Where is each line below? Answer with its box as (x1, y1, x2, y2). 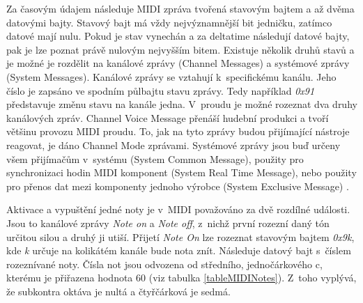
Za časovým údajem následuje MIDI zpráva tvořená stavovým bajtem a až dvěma (6, 1, 355, 15)
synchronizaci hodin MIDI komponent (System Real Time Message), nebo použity (6, 165, 357, 180)
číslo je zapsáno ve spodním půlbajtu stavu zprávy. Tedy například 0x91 (6, 83, 315, 98)
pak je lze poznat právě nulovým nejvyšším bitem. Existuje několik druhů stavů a (6, 42, 355, 56)
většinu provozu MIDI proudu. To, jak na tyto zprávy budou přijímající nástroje (6, 124, 350, 139)
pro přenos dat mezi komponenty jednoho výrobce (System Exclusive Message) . (6, 178, 349, 193)
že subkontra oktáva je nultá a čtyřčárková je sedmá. (6, 283, 231, 298)
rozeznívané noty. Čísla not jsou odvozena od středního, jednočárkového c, (6, 256, 323, 271)
